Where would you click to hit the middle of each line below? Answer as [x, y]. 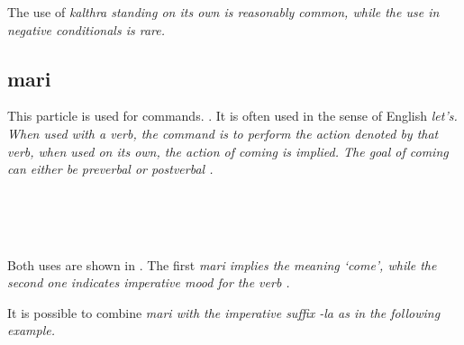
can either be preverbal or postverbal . [110, 169]
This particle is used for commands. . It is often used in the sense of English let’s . [232, 116]
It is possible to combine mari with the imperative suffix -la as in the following [224, 312]
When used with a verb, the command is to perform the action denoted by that [223, 133]
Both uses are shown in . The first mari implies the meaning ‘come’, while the [222, 264]
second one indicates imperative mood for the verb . [149, 282]
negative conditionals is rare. [86, 29]
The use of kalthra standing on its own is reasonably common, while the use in [223, 12]
